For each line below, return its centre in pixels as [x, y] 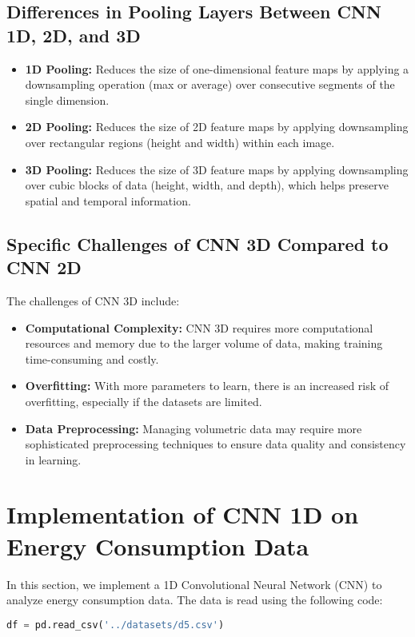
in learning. [53, 459]
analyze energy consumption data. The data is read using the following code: [195, 600]
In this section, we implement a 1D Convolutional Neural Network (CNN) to [194, 584]
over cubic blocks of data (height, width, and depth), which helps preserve [207, 185]
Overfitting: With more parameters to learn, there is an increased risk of [207, 386]
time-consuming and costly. [92, 358]
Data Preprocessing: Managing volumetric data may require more [194, 428]
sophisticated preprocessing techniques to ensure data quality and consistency [215, 444]
